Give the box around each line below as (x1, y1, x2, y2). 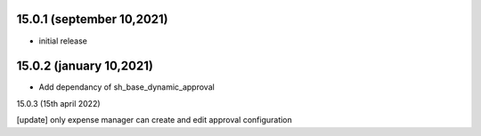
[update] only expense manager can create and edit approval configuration (16, 115, 293, 125)
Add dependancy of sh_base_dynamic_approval (38, 82, 216, 92)
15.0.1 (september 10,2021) (16, 12, 168, 27)
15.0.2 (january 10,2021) (16, 59, 153, 74)
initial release (38, 36, 88, 46)
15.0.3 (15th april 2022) (16, 98, 102, 108)
